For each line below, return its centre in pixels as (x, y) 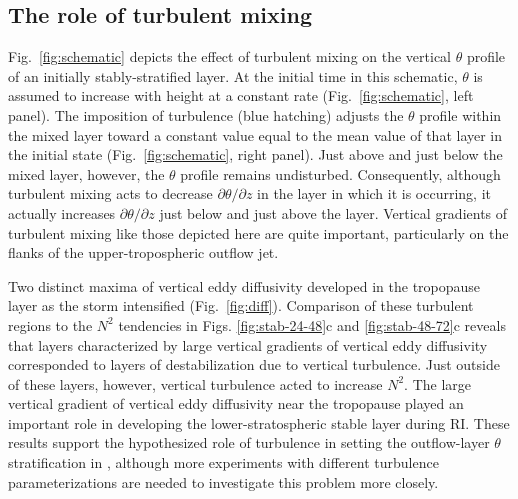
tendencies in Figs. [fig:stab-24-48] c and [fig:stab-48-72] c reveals (312, 324)
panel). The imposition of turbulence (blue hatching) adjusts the (206, 114)
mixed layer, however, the (86, 173)
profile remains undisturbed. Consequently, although (340, 173)
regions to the (50, 324)
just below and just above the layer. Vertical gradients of (333, 212)
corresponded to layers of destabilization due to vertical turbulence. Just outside (254, 364)
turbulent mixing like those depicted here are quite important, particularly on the (258, 232)
